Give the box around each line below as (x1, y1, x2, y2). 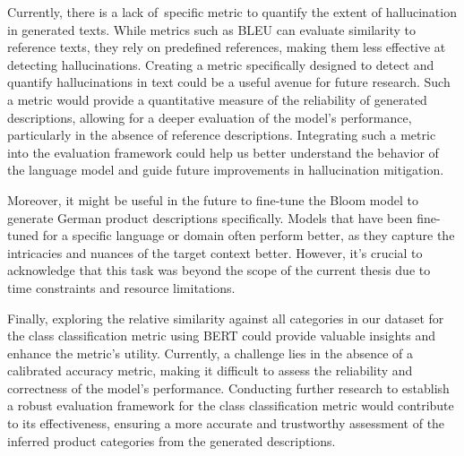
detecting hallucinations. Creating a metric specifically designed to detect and (7, 55, 434, 73)
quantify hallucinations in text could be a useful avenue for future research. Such (7, 73, 451, 91)
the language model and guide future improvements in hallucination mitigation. (7, 160, 444, 179)
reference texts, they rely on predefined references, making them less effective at (7, 38, 446, 56)
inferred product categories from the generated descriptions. (7, 431, 336, 450)
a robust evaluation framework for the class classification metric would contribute (7, 396, 454, 415)
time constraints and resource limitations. (7, 278, 236, 297)
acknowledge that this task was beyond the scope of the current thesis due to (7, 261, 431, 280)
